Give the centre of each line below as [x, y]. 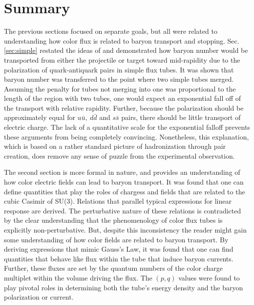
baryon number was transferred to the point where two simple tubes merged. [119, 79]
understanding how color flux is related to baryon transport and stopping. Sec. [122, 40]
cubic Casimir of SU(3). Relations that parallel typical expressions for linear [118, 201]
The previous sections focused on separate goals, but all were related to [111, 31]
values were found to [209, 277]
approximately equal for [40, 117]
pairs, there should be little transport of [181, 117]
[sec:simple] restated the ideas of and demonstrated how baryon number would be [126, 50]
